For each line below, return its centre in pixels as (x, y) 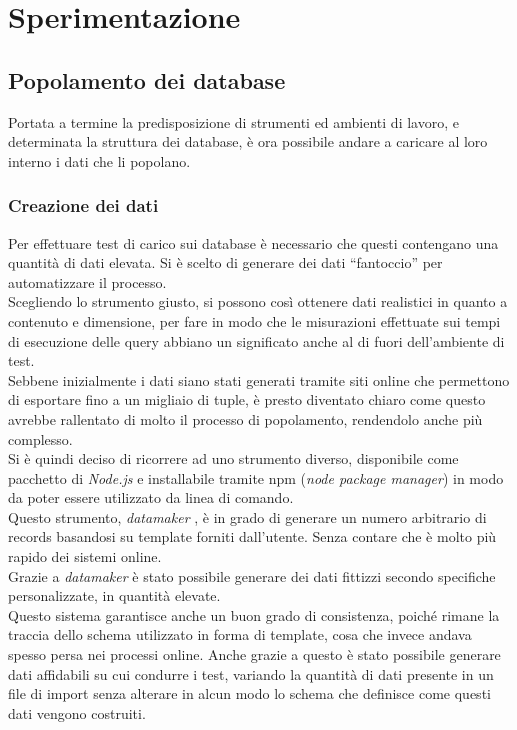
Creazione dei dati (83, 205)
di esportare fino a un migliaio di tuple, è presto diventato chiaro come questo (247, 399)
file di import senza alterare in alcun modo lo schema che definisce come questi (249, 693)
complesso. (40, 438)
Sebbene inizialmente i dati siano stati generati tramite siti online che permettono (259, 379)
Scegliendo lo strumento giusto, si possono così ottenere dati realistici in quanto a (258, 301)
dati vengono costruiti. (77, 712)
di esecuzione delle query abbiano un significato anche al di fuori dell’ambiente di (256, 340)
